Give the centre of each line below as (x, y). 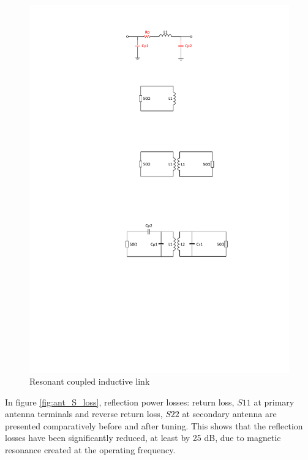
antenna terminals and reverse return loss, (84, 414)
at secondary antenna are (229, 414)
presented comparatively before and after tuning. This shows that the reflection (154, 425)
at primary (274, 402)
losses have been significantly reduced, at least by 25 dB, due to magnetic (143, 438)
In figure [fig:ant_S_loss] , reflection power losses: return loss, (120, 402)
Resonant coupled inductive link (90, 381)
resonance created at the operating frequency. (90, 450)
